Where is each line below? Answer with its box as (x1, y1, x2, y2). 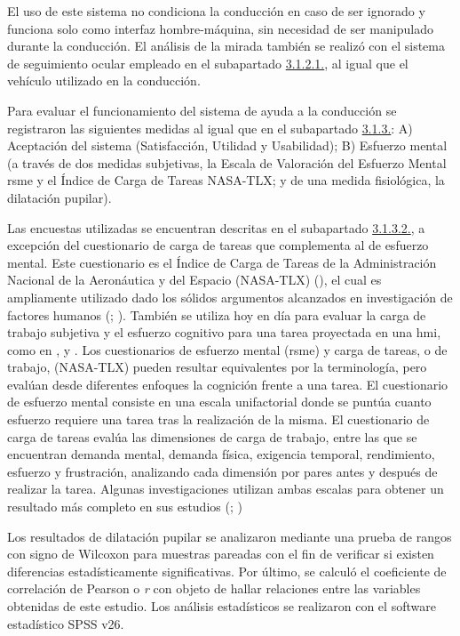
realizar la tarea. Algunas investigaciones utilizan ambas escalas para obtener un (7, 479, 444, 498)
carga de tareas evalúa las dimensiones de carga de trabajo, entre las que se (7, 427, 417, 446)
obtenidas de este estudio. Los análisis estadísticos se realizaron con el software (7, 597, 436, 615)
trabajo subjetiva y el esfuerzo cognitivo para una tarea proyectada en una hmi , (7, 323, 441, 342)
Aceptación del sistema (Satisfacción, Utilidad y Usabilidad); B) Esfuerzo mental (7, 136, 448, 155)
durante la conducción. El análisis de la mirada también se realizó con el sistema (7, 36, 445, 55)
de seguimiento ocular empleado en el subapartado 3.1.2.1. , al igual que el (7, 53, 408, 72)
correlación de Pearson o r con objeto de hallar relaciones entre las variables (7, 579, 421, 598)
